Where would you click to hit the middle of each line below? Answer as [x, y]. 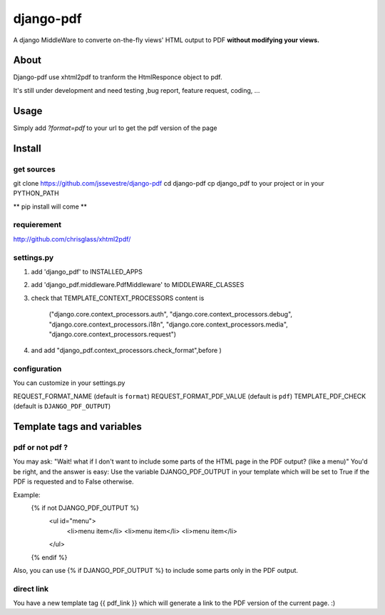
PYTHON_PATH [36, 194]
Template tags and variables [77, 427]
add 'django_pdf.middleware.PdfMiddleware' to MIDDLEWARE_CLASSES [138, 285]
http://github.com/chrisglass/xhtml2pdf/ [72, 239]
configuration [37, 369]
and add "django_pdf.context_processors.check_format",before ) [127, 351]
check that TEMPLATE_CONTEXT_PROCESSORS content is [118, 298]
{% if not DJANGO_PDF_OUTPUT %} [85, 508]
